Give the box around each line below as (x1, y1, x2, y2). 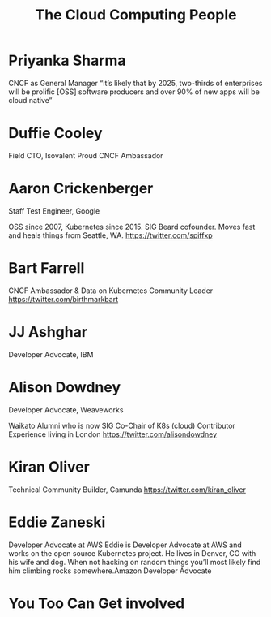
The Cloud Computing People (35, 6, 237, 24)
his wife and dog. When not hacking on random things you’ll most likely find (8, 557, 261, 567)
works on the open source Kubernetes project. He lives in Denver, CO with (8, 548, 256, 558)
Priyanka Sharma (8, 51, 127, 70)
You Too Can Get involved (8, 594, 185, 612)
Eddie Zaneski (8, 513, 106, 531)
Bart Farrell (8, 259, 85, 277)
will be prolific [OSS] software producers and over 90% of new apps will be (8, 87, 260, 97)
